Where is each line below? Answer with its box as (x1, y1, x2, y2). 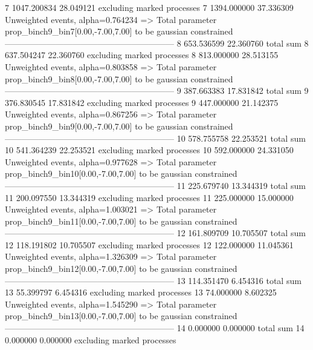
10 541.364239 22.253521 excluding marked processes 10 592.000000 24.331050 (5, 144, 294, 156)
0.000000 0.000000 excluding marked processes (5, 333, 176, 346)
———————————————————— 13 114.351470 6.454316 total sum (5, 274, 302, 286)
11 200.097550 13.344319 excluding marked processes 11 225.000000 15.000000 (5, 191, 294, 203)
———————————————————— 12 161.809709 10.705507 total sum (5, 226, 306, 239)
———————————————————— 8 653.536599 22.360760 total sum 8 (5, 36, 309, 49)
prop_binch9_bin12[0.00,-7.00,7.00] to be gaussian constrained (5, 262, 237, 275)
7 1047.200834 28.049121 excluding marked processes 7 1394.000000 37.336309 (5, 1, 294, 13)
